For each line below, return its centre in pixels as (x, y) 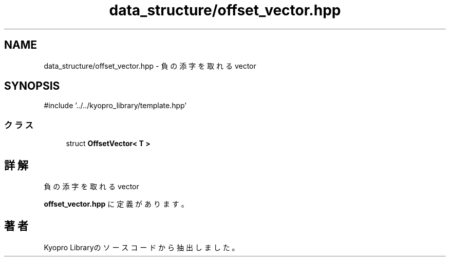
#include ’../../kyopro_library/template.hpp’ (115, 106)
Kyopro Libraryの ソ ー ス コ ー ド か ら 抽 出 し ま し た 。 (142, 247)
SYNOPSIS (32, 86)
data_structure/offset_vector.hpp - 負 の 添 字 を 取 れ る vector (150, 66)
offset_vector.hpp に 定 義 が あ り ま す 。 (116, 204)
